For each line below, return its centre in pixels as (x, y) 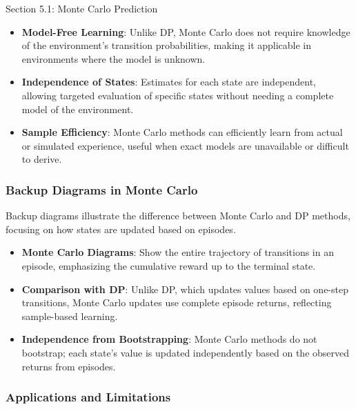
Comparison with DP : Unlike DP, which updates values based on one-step (185, 289)
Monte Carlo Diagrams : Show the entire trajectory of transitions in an (178, 252)
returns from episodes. (69, 366)
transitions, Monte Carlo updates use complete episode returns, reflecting (177, 302)
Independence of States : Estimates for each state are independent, (169, 82)
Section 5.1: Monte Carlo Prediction (82, 8)
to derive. (42, 159)
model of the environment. (78, 109)
